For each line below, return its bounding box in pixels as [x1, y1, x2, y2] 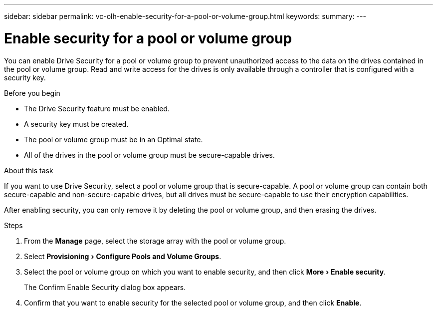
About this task [4, 166, 53, 175]
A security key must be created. [24, 119, 129, 128]
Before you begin [4, 88, 60, 97]
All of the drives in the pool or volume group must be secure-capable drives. [24, 150, 275, 159]
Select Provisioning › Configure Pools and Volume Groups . [24, 252, 221, 261]
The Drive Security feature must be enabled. [24, 104, 170, 113]
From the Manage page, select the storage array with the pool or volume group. [24, 236, 286, 245]
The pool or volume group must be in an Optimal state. [24, 135, 203, 144]
